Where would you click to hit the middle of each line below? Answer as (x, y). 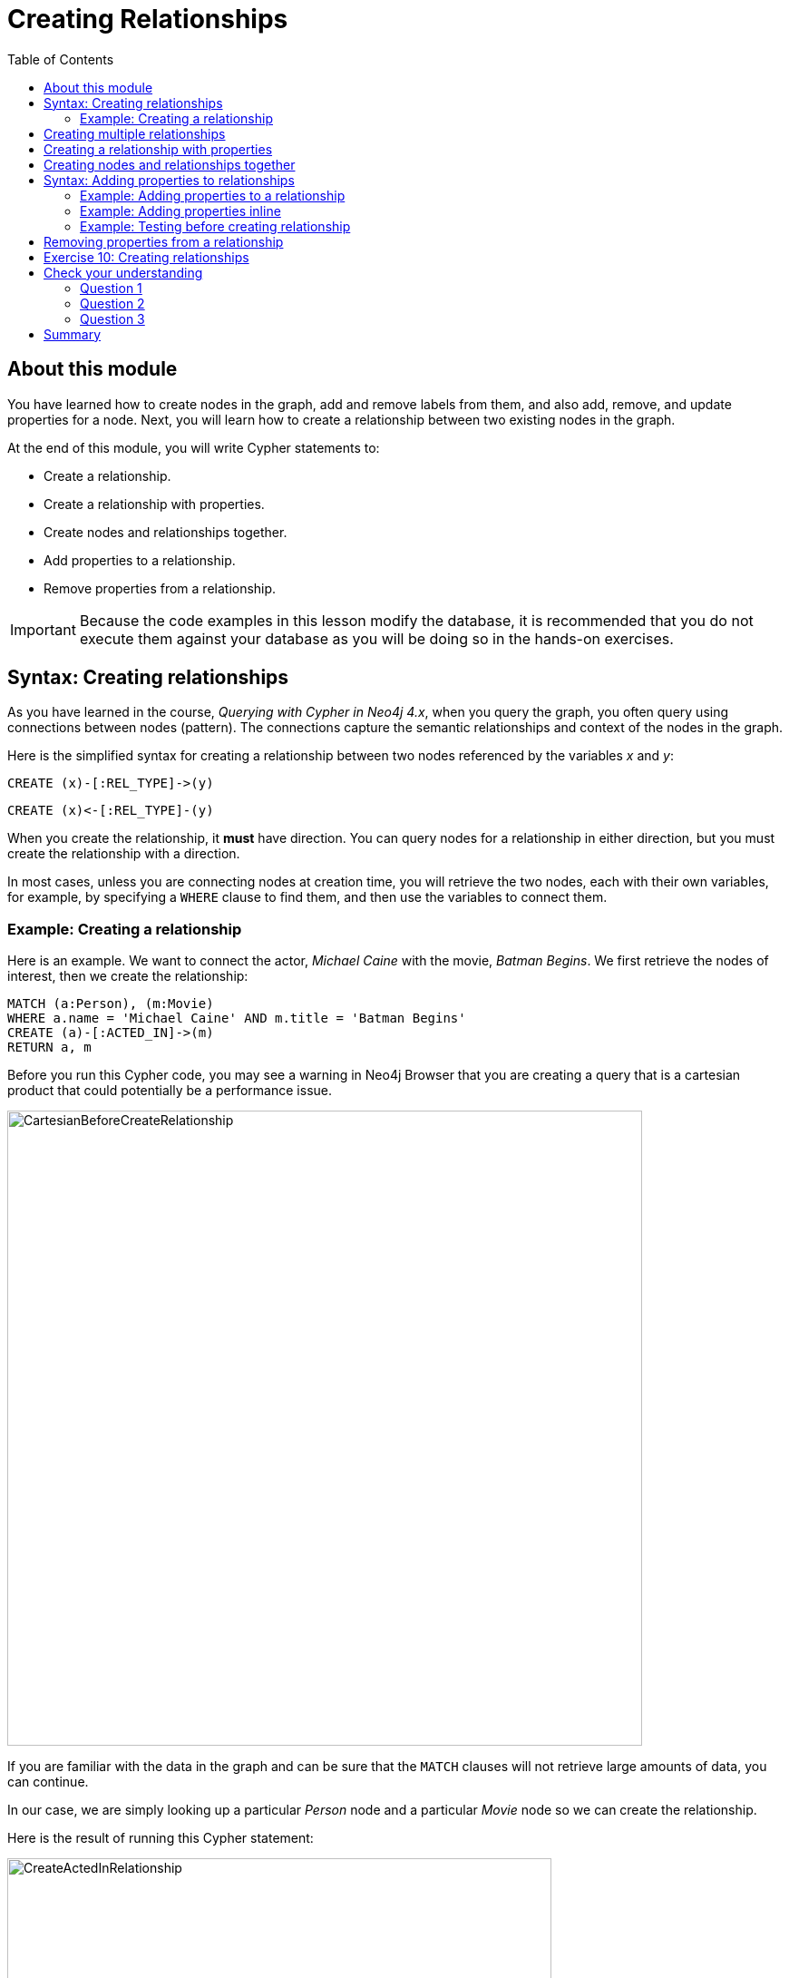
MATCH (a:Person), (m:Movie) (111, 1004)
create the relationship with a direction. (124, 854)
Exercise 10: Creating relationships (146, 257)
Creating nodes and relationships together (170, 164)
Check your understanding (123, 272)
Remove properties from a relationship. (160, 588)
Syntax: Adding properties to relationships (169, 180)
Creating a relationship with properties (158, 149)
